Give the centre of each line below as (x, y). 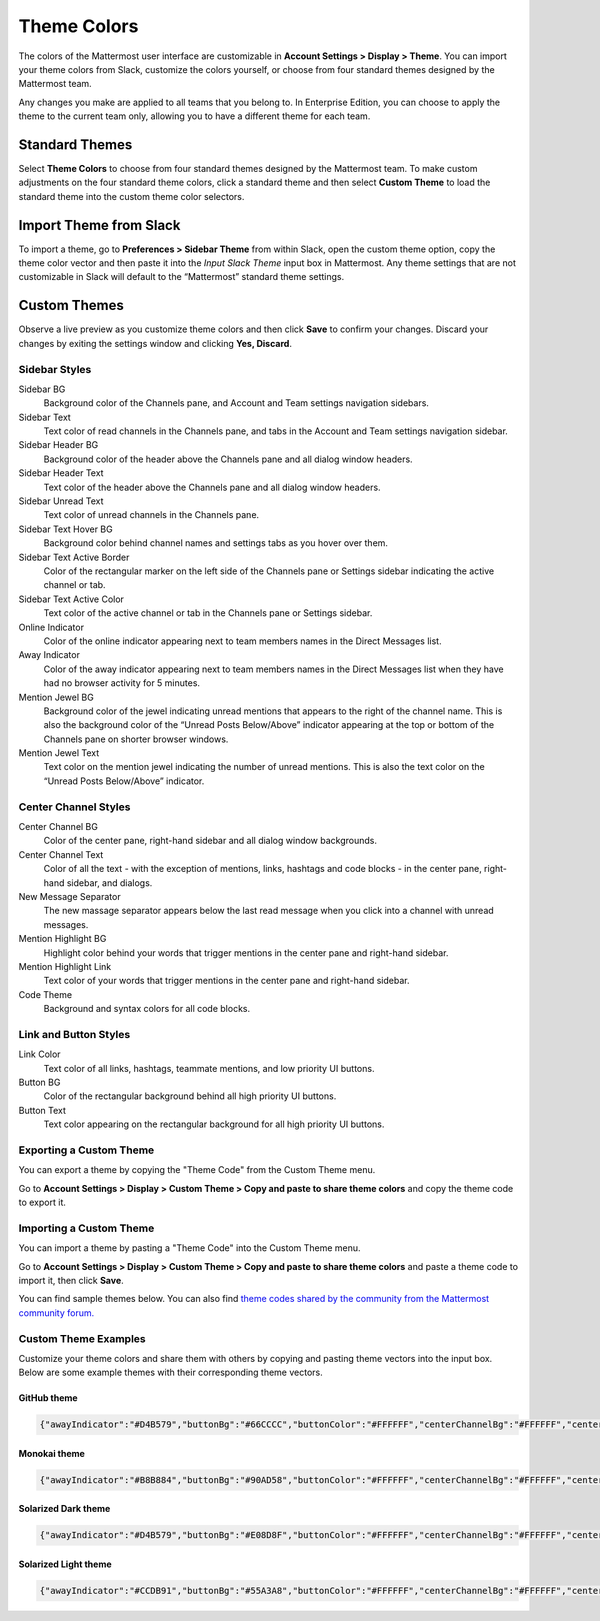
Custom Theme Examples (82, 1338)
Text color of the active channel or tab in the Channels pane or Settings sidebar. (208, 613)
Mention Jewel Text (59, 753)
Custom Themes (71, 305)
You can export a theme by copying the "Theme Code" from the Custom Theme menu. (197, 1170)
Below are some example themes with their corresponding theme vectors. (171, 1372)
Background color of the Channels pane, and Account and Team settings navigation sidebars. (236, 403)
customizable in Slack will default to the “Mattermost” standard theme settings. (181, 277)
